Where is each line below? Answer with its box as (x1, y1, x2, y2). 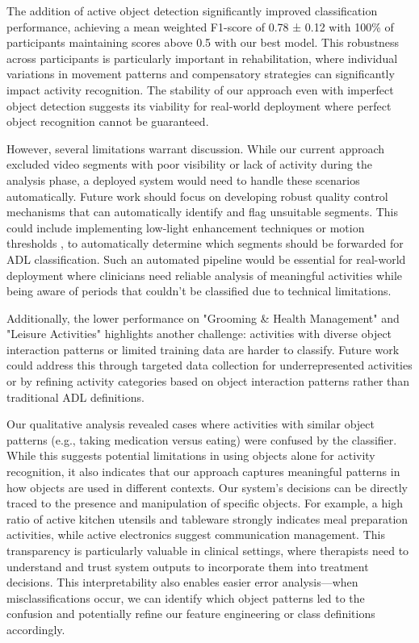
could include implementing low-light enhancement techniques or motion (6, 219, 365, 236)
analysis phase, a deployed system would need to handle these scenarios (6, 171, 360, 188)
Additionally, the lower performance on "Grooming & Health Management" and (6, 309, 400, 326)
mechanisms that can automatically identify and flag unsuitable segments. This (6, 203, 399, 220)
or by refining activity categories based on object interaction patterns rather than (6, 373, 410, 390)
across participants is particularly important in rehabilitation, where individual (6, 49, 398, 66)
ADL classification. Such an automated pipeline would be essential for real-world (6, 250, 406, 267)
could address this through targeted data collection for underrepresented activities (6, 357, 413, 374)
